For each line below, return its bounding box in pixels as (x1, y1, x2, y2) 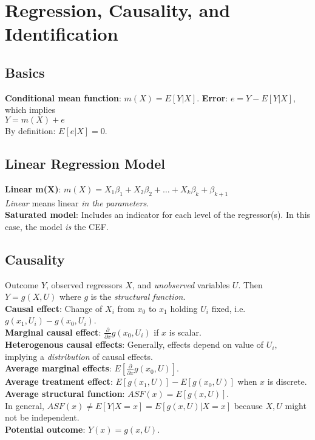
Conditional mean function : (5, 91, 121, 104)
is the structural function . (90, 290, 186, 303)
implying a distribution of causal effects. (5, 350, 153, 362)
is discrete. (267, 375, 307, 388)
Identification (5, 21, 118, 46)
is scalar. (169, 325, 202, 338)
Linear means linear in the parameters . (5, 196, 149, 209)
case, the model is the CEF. (5, 220, 109, 232)
